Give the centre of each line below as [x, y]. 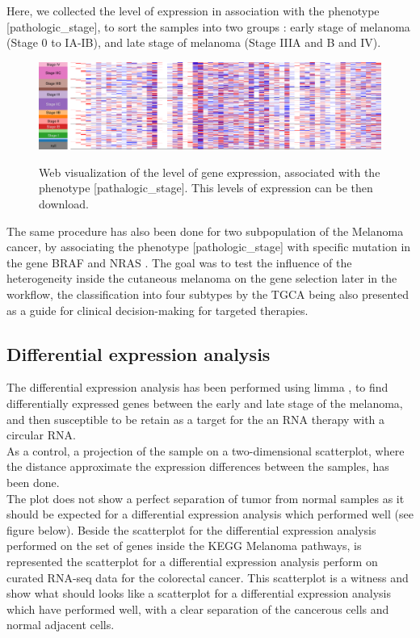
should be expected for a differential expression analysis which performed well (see [210, 514]
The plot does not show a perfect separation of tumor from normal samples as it [206, 498]
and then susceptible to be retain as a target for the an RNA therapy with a [196, 419]
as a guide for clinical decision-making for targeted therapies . [157, 310]
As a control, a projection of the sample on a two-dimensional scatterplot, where [206, 450]
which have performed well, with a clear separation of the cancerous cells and [198, 609]
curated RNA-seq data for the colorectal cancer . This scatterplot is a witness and [208, 577]
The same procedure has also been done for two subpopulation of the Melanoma [205, 231]
